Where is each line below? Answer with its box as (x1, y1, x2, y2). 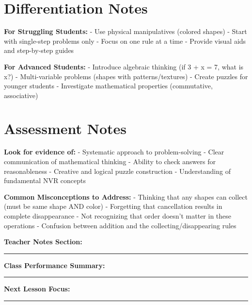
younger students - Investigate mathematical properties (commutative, (4, 81, 213, 91)
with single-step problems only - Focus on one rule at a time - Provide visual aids (4, 35, 246, 46)
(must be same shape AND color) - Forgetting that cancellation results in (4, 201, 222, 211)
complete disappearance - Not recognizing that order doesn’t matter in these (4, 210, 232, 220)
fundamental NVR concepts (4, 175, 86, 186)
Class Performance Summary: (4, 260, 105, 270)
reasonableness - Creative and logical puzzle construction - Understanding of (4, 166, 231, 176)
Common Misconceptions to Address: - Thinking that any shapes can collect (4, 191, 248, 202)
